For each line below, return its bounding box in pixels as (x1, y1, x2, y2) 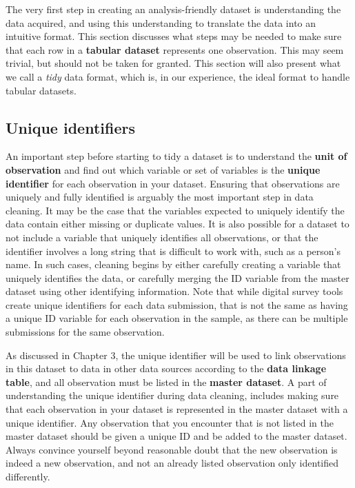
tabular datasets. (6, 83, 77, 97)
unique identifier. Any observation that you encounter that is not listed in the (6, 415, 334, 429)
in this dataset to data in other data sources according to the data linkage (6, 361, 327, 376)
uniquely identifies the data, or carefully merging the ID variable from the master (6, 270, 349, 285)
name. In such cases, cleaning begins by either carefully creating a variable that (6, 257, 341, 272)
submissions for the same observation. (6, 325, 165, 339)
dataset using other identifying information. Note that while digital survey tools (6, 284, 343, 298)
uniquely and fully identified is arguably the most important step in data (6, 190, 314, 204)
